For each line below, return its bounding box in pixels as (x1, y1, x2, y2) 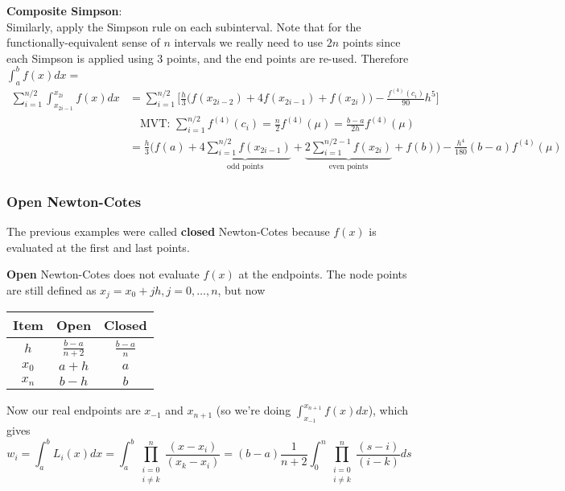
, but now (217, 281, 266, 298)
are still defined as (6, 281, 97, 298)
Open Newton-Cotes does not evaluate (6, 266, 200, 283)
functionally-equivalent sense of (6, 34, 160, 51)
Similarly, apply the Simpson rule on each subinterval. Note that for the (6, 18, 361, 35)
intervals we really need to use (174, 34, 323, 51)
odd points (227, 163, 264, 171)
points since (342, 34, 401, 51)
